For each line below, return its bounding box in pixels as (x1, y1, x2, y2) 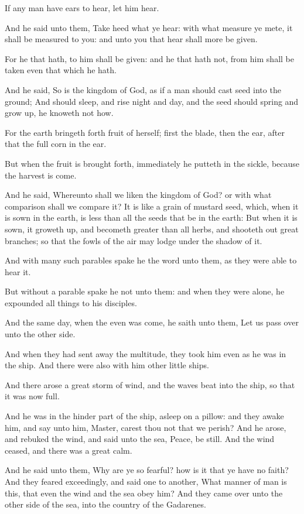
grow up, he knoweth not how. (5, 107, 114, 119)
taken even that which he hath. (5, 64, 117, 76)
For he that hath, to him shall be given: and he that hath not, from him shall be (5, 52, 294, 64)
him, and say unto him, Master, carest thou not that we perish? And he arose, (5, 421, 286, 433)
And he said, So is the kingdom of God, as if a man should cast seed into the (5, 83, 281, 95)
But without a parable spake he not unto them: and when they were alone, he (5, 285, 285, 297)
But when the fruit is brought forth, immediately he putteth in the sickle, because (5, 157, 300, 169)
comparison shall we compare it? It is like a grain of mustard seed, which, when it (5, 200, 299, 212)
